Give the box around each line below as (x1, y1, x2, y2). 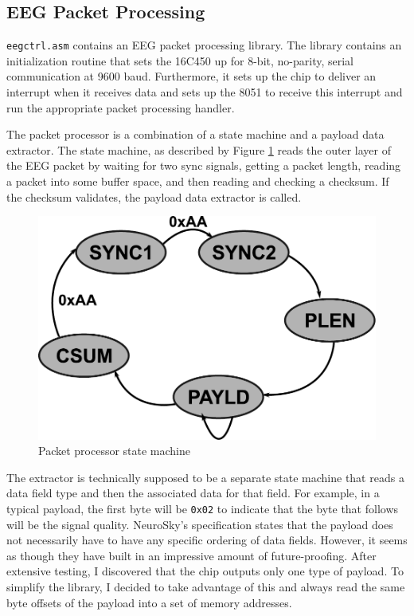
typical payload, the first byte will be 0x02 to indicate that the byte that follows (6, 500, 399, 516)
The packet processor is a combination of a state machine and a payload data (6, 126, 385, 143)
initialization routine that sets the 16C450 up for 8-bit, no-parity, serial (6, 52, 353, 69)
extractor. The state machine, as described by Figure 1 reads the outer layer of (6, 141, 391, 158)
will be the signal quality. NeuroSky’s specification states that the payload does (6, 516, 393, 532)
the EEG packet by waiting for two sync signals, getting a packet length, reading (6, 157, 401, 174)
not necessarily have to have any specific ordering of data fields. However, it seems (6, 532, 408, 548)
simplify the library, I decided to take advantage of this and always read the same (6, 579, 405, 594)
